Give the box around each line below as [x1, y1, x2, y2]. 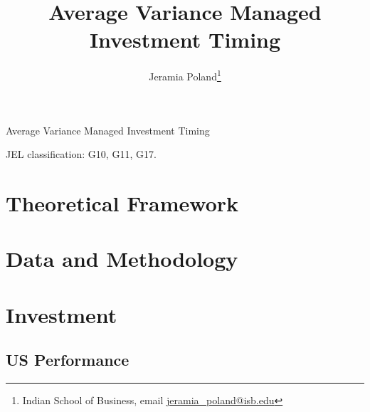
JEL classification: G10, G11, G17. [6, 147, 157, 162]
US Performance [6, 349, 129, 371]
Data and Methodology [6, 244, 238, 273]
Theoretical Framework [6, 188, 239, 217]
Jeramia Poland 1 [149, 67, 221, 83]
